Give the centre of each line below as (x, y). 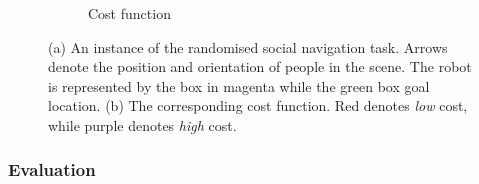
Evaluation (52, 169)
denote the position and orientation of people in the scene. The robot (260, 66)
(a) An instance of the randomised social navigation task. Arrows (248, 46)
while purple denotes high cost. (142, 124)
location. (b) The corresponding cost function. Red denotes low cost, (258, 105)
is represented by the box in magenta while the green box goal (239, 85)
